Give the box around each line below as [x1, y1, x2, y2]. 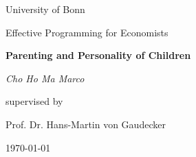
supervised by [6, 94, 63, 108]
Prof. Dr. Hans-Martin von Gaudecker [6, 117, 166, 131]
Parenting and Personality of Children [6, 48, 191, 62]
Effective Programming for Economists [6, 25, 168, 39]
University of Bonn [6, 2, 85, 16]
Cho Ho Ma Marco [6, 71, 85, 85]
